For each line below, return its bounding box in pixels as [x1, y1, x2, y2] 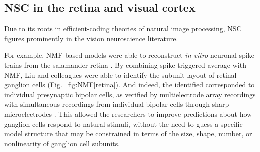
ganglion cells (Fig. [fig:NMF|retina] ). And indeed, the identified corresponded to [4, 79, 255, 90]
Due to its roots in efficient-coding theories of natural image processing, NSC [4, 23, 242, 34]
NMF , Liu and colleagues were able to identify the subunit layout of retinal [4, 69, 237, 80]
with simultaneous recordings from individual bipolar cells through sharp [4, 99, 229, 109]
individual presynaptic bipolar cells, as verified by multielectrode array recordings [4, 89, 256, 99]
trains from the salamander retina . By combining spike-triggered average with [4, 59, 246, 70]
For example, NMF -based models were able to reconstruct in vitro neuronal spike [4, 50, 254, 60]
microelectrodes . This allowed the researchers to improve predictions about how [4, 108, 252, 119]
